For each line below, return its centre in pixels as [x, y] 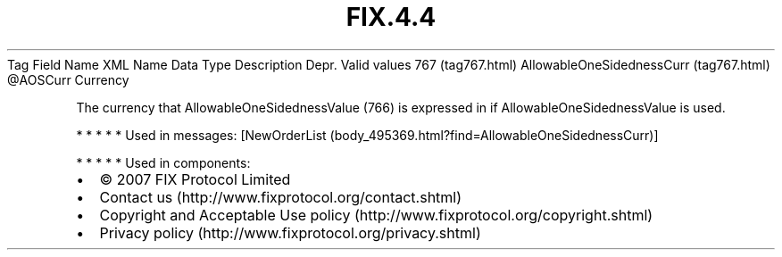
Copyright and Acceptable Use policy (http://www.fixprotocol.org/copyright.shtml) [376, 215]
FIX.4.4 [391, 17]
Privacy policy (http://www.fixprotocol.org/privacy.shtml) [290, 232]
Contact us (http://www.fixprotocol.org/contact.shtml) [281, 197]
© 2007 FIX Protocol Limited [195, 179]
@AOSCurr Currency [68, 79]
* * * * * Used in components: [163, 162]
